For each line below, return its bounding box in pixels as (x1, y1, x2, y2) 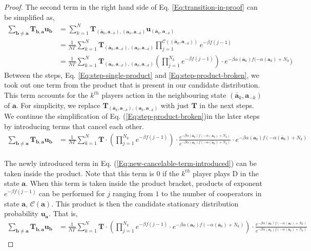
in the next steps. (199, 99, 254, 110)
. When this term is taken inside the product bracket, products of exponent (26, 178, 262, 189)
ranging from (112, 188, 153, 199)
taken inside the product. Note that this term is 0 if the (4, 168, 179, 178)
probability (4, 208, 38, 219)
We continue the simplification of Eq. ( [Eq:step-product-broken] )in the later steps (4, 111, 260, 121)
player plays (192, 168, 230, 178)
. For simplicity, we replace (16, 99, 100, 110)
